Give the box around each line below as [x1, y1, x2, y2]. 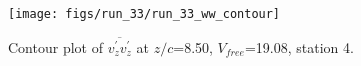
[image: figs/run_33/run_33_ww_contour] [8, 7, 281, 21]
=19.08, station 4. [244, 36, 354, 57]
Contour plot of [8, 36, 103, 57]
